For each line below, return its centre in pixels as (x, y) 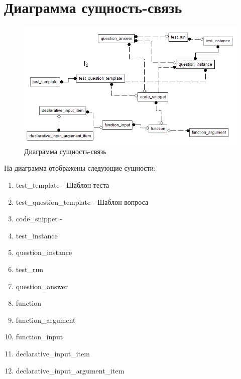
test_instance (37, 235)
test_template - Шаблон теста (63, 185)
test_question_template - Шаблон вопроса (82, 202)
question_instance (44, 252)
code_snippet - (39, 219)
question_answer (42, 286)
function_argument (46, 320)
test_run (29, 269)
